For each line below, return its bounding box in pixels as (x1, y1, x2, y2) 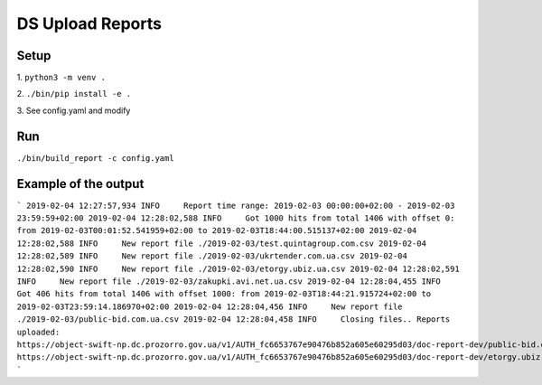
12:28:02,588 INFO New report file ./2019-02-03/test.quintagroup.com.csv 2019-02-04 (16, 238, 426, 249)
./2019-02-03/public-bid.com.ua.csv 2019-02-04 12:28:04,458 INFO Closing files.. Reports (16, 315, 451, 324)
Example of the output (16, 176, 145, 192)
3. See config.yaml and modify (16, 105, 131, 116)
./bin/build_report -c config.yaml (16, 153, 175, 163)
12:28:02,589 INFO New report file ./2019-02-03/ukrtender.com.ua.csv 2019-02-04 (16, 251, 408, 261)
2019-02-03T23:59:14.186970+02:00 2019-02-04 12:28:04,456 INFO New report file (16, 301, 403, 312)
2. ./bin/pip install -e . (16, 89, 131, 99)
